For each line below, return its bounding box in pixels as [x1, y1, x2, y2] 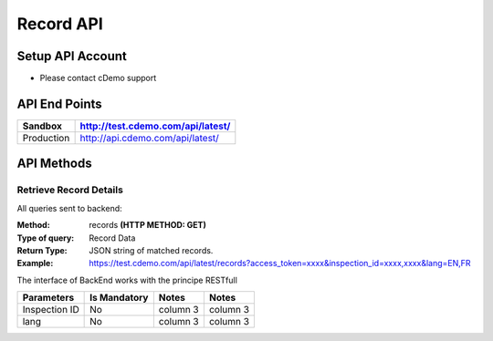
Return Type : [16, 244, 68, 255]
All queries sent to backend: [16, 202, 122, 213]
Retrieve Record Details [16, 183, 123, 196]
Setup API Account [16, 48, 128, 64]
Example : [16, 258, 54, 269]
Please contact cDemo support [39, 73, 157, 84]
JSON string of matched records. [89, 244, 214, 255]
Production [22, 131, 70, 144]
